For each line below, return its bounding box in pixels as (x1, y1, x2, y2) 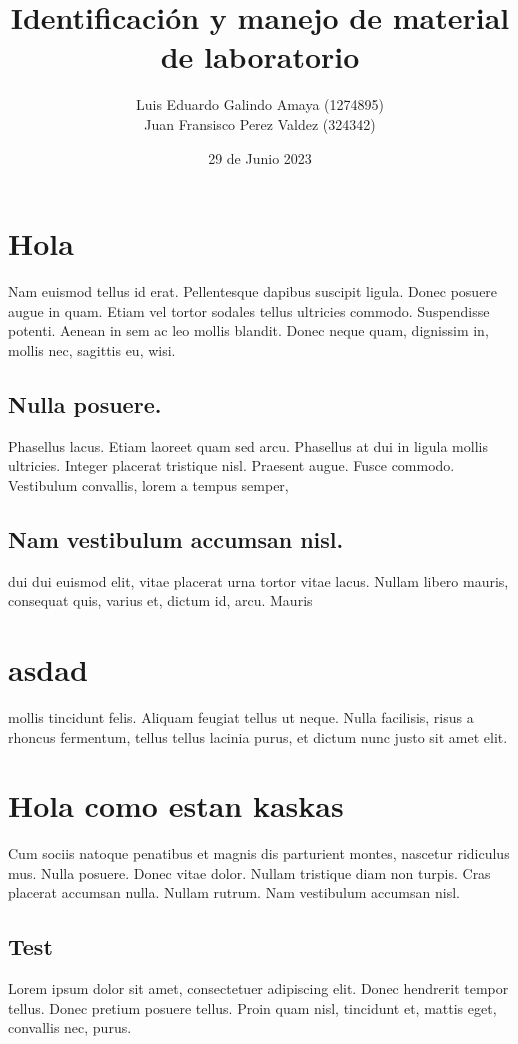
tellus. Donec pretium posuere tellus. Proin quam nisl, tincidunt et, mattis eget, (8, 997, 497, 1018)
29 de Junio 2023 (208, 147, 312, 168)
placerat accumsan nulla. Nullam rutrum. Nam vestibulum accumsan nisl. (8, 882, 460, 903)
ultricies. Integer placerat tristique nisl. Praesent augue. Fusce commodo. (8, 455, 455, 476)
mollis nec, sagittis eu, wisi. (8, 339, 176, 360)
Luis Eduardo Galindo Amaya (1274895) (136, 94, 384, 115)
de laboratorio (160, 36, 360, 77)
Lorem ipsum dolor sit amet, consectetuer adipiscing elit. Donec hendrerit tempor (8, 978, 509, 999)
